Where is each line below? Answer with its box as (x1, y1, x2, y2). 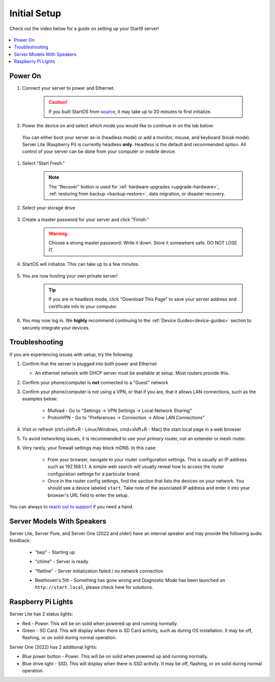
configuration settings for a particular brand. (47, 471, 141, 477)
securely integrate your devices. (22, 324, 90, 331)
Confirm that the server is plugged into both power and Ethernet (22, 361, 157, 367)
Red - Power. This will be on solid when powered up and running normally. (22, 620, 178, 626)
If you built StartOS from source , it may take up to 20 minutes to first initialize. (48, 108, 212, 115)
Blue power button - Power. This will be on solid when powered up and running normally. (22, 653, 208, 660)
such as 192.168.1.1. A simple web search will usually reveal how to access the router (47, 463, 224, 470)
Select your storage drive (22, 205, 75, 211)
